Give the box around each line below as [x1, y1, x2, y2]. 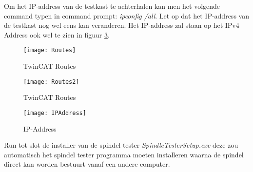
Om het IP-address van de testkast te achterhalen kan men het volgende [4, 1, 220, 11]
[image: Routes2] [23, 78, 79, 85]
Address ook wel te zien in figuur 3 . [4, 29, 110, 39]
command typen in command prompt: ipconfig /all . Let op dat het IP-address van [4, 10, 249, 20]
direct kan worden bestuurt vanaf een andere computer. [4, 159, 170, 169]
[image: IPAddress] [23, 109, 86, 116]
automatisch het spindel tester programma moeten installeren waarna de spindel [4, 149, 244, 159]
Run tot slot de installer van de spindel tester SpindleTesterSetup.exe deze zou [4, 140, 238, 150]
